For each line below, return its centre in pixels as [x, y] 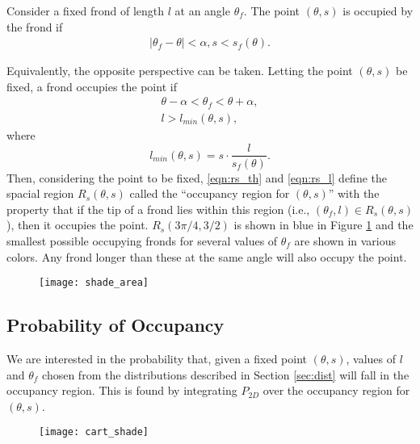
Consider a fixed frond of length [86, 10]
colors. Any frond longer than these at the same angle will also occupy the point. [207, 256]
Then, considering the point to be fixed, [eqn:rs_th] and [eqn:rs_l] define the [197, 177]
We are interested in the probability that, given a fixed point [157, 358]
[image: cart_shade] [94, 432]
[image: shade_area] [94, 283]
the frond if [35, 26]
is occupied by [378, 10]
